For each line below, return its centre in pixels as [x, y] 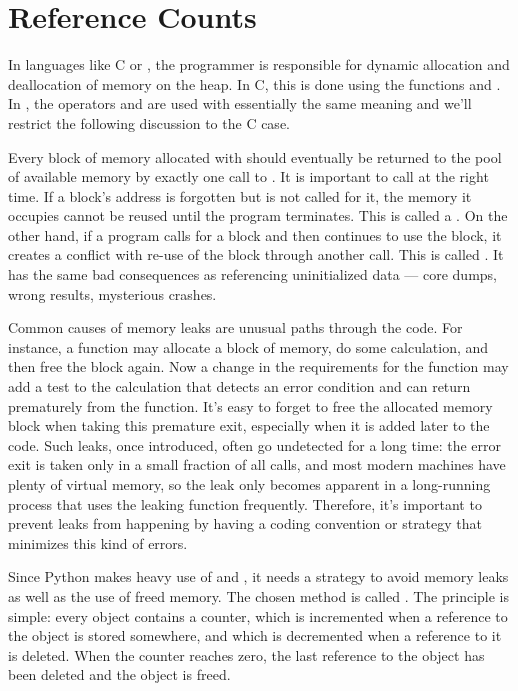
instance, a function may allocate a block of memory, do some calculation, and [248, 346]
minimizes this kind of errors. [98, 542]
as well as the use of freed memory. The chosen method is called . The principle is [259, 595]
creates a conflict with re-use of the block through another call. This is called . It [256, 254]
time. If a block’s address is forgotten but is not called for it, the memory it [240, 195]
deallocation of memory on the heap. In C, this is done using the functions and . [254, 83]
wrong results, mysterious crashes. [112, 293]
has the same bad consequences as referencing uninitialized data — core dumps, [252, 274]
